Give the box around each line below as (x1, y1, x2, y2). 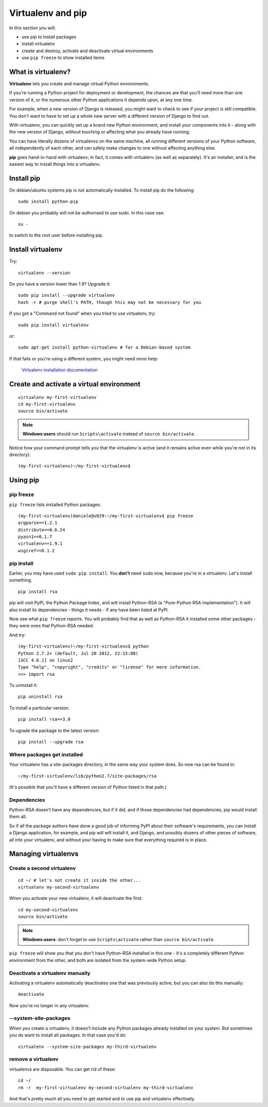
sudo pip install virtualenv (18, 322, 89, 328)
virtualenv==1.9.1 (18, 541, 63, 546)
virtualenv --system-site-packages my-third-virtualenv (18, 1043, 157, 1049)
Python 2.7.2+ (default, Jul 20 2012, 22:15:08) (18, 651, 138, 656)
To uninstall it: (9, 682, 38, 688)
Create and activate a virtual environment (9, 380, 141, 388)
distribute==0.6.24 (18, 527, 66, 532)
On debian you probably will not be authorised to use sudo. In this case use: (9, 210, 165, 216)
